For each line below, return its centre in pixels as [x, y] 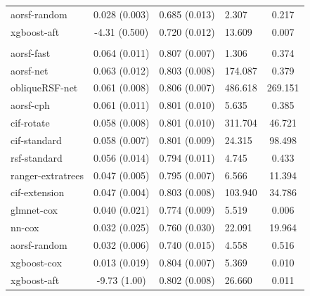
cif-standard [36, 140]
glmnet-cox [34, 210]
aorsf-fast [31, 52]
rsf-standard [37, 157]
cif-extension [38, 192]
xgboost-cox [36, 262]
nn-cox [25, 227]
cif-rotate [30, 123]
